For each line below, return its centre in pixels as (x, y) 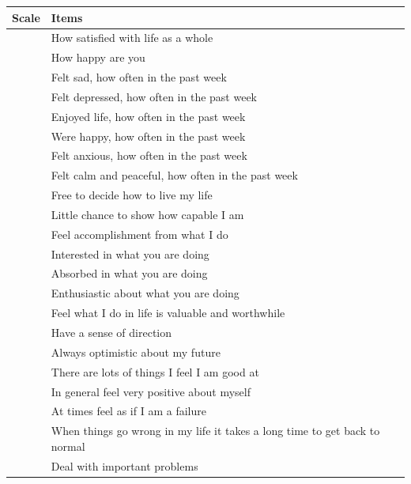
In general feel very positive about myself (151, 391)
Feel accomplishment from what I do (140, 234)
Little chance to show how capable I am (147, 214)
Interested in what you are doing (130, 253)
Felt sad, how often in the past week (139, 77)
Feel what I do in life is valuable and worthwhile (168, 313)
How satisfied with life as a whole (132, 38)
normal (68, 446)
